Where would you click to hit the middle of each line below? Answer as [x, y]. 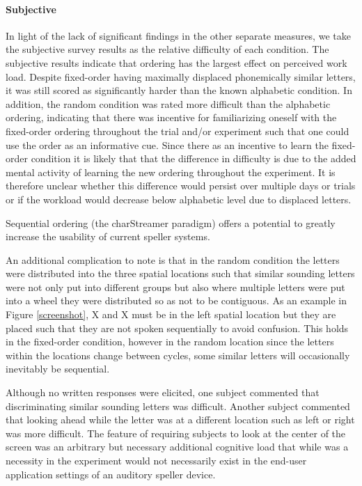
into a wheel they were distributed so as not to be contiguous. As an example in [176, 300]
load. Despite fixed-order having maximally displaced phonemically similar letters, [181, 76]
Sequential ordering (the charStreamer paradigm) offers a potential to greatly [171, 222]
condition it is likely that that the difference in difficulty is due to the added [194, 158]
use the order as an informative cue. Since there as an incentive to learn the [167, 144]
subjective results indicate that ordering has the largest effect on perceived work [176, 62]
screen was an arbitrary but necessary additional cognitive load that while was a [177, 447]
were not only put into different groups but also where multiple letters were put [175, 287]
